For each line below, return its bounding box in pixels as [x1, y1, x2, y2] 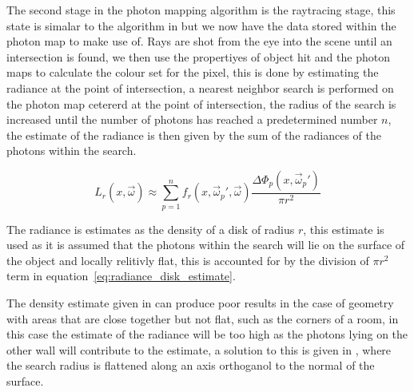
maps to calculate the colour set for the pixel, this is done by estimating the [6, 64, 379, 81]
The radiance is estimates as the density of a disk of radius [6, 220, 295, 237]
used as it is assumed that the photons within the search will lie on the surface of [6, 236, 405, 253]
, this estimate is [303, 220, 384, 237]
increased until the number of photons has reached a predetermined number [6, 111, 378, 128]
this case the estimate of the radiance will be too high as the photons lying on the [6, 326, 408, 343]
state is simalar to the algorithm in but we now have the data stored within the [6, 17, 396, 34]
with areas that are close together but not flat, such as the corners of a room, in [6, 310, 399, 327]
